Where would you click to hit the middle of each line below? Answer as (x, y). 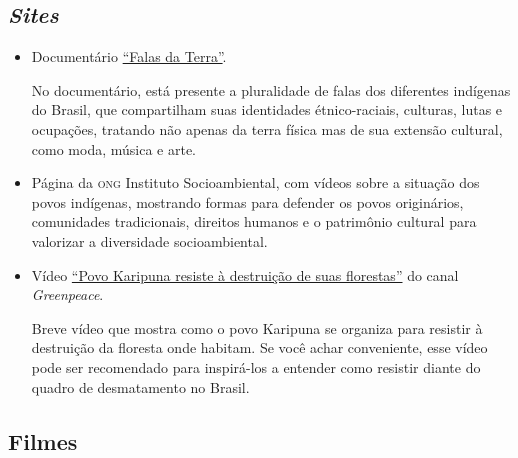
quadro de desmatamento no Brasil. (140, 386)
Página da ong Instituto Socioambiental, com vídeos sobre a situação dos (255, 182)
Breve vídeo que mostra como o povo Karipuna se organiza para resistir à (257, 327)
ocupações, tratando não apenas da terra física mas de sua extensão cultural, (267, 128)
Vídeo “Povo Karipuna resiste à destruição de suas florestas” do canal (245, 274)
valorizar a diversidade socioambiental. (149, 240)
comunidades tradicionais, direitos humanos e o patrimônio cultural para (254, 221)
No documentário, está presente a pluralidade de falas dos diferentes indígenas (271, 89)
